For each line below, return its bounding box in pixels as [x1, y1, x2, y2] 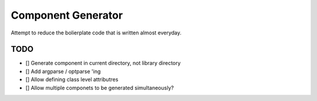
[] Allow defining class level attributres [25, 76, 119, 83]
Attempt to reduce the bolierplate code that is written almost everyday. [11, 29, 182, 36]
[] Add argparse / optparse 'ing [25, 68, 101, 75]
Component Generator [11, 9, 123, 22]
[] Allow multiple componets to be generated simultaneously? [25, 84, 174, 91]
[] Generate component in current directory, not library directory [25, 60, 181, 67]
